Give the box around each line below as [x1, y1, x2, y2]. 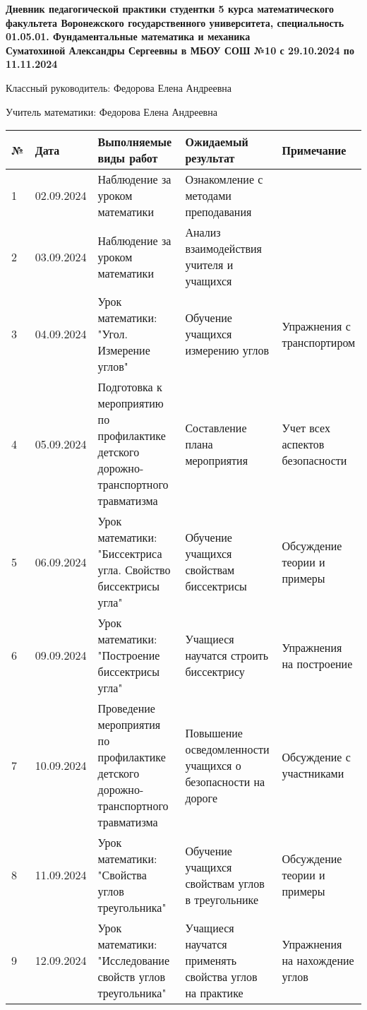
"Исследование [97, 952, 169, 969]
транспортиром [282, 333, 356, 350]
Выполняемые [97, 133, 172, 150]
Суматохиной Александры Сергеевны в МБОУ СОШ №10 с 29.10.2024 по [6, 42, 354, 57]
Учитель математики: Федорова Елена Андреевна [6, 104, 217, 119]
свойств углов [97, 968, 165, 985]
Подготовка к [97, 379, 162, 396]
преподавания [185, 203, 252, 220]
